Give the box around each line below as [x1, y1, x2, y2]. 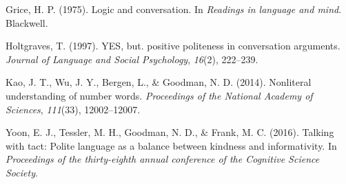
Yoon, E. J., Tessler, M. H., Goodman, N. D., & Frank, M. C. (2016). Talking [6, 125, 334, 139]
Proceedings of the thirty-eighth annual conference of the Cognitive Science [6, 152, 320, 166]
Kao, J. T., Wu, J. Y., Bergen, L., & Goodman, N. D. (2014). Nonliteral [6, 75, 312, 89]
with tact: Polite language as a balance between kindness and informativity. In [6, 138, 337, 152]
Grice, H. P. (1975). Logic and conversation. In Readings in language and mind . [6, 2, 342, 16]
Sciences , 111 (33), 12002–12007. [6, 102, 141, 116]
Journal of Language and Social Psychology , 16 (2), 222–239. [6, 51, 258, 66]
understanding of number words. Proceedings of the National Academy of [6, 88, 313, 102]
